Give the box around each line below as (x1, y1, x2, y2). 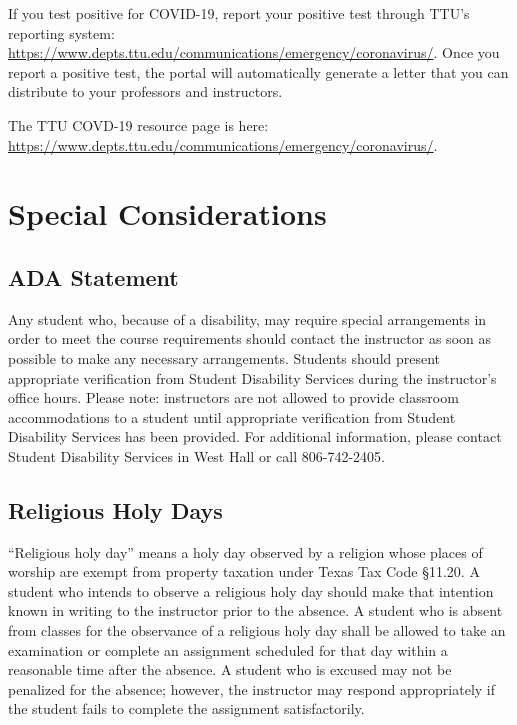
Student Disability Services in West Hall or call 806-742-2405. (8, 445, 385, 466)
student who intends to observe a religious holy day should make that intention (8, 580, 494, 601)
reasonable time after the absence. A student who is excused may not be (8, 659, 452, 680)
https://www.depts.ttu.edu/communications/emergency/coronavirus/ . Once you (8, 42, 500, 63)
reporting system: (8, 22, 115, 43)
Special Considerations (8, 193, 327, 234)
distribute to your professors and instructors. (8, 81, 283, 102)
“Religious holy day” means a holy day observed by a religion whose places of (8, 541, 483, 562)
